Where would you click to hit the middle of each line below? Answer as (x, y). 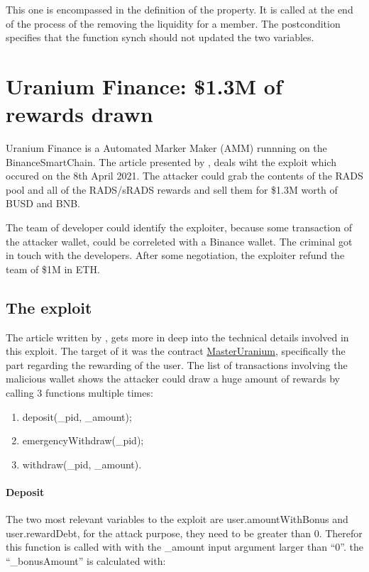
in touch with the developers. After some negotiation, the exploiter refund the (175, 255)
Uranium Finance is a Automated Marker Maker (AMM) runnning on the (166, 148)
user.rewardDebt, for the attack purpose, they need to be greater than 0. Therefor (184, 533)
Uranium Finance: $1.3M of (144, 86)
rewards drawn (79, 114)
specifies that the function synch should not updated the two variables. (160, 37)
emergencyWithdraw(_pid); (83, 440)
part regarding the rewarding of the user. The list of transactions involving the (177, 364)
